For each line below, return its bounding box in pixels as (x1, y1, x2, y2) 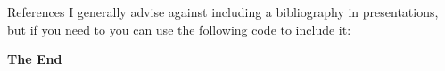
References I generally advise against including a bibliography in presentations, (7, 3, 439, 20)
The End (7, 50, 62, 68)
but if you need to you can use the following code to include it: (7, 20, 351, 38)
